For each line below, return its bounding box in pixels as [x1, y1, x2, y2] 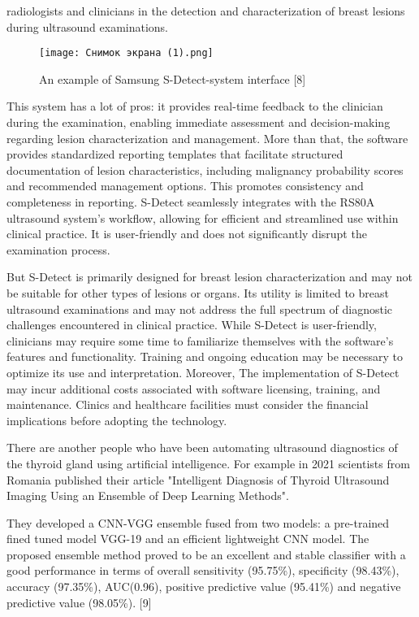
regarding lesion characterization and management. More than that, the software [6, 129, 408, 146]
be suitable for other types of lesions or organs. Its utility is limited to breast [6, 284, 389, 301]
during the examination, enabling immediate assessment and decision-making [6, 114, 391, 131]
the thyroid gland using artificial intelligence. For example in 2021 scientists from [6, 454, 410, 471]
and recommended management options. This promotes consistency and [6, 177, 364, 194]
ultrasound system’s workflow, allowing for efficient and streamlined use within [6, 209, 399, 226]
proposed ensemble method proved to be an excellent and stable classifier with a [6, 545, 406, 563]
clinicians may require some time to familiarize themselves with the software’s [6, 332, 394, 349]
